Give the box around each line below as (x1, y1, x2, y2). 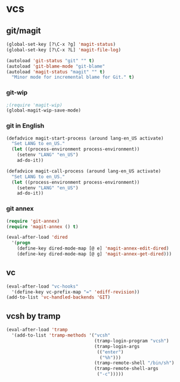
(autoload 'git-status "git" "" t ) (6, 57, 95, 64)
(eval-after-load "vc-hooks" (6, 283, 79, 289)
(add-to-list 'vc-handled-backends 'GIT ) (6, 294, 111, 300)
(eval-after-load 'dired (6, 235, 68, 241)
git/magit (6, 26, 41, 36)
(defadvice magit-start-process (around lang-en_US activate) (6, 135, 164, 141)
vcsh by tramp (6, 311, 61, 321)
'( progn (11, 240, 31, 246)
